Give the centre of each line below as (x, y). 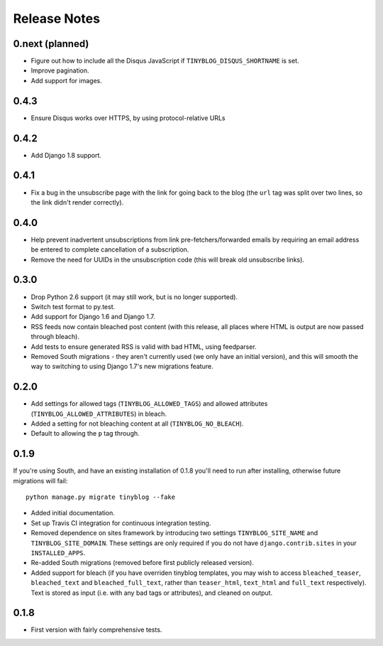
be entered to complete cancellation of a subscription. (110, 249)
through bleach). (55, 337)
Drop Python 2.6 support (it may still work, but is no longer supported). (134, 297)
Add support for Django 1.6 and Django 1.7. (93, 317)
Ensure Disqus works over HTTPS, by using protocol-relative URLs (128, 118)
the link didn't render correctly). (77, 202)
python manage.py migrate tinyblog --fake (101, 497)
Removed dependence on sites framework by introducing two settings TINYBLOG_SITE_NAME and (174, 533)
